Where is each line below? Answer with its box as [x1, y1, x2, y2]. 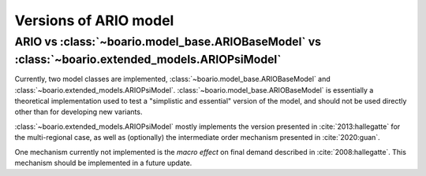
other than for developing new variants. [14, 107, 143, 117]
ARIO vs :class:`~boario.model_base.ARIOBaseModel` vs [14, 35, 322, 49]
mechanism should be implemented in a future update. [14, 158, 192, 167]
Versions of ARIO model [14, 12, 174, 29]
